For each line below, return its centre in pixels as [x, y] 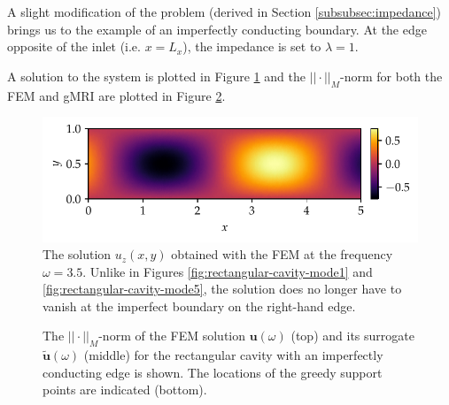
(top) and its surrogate [352, 336]
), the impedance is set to [252, 46]
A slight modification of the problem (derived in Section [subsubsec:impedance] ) [224, 11]
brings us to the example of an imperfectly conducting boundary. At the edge [217, 29]
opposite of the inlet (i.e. [74, 46]
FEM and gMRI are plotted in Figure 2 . [116, 95]
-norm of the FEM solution [172, 336]
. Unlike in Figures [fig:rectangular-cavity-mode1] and [228, 271]
